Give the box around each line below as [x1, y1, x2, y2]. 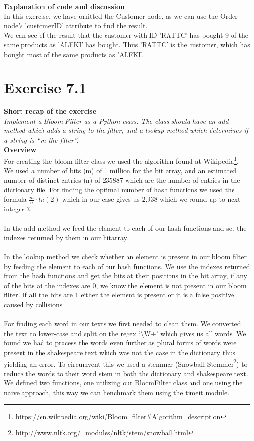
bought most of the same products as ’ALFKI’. [4, 49, 144, 59]
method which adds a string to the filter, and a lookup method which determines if [4, 125, 249, 135]
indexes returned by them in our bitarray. [4, 232, 128, 242]
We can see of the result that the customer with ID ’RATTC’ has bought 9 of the [4, 30, 249, 40]
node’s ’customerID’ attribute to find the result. [4, 20, 148, 30]
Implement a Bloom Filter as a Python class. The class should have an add [4, 115, 229, 126]
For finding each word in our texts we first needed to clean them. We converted [4, 318, 241, 329]
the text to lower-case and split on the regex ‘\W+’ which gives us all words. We [4, 328, 246, 338]
